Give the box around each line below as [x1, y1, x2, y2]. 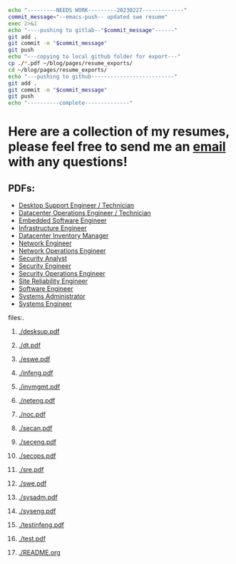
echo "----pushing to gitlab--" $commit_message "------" [8, 26, 178, 34]
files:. [8, 314, 24, 322]
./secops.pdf [18, 451, 56, 460]
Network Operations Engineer [18, 247, 106, 255]
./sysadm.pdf [18, 493, 58, 502]
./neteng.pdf [18, 396, 56, 405]
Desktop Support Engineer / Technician [18, 201, 135, 210]
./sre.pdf [18, 466, 44, 474]
